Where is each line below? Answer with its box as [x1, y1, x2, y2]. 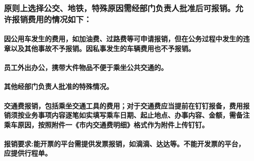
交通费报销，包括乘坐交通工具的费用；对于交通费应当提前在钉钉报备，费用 [4, 100, 243, 110]
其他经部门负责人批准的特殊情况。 [4, 81, 113, 91]
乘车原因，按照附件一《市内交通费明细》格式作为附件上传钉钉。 [4, 119, 209, 129]
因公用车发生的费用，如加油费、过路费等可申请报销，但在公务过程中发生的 [4, 34, 243, 44]
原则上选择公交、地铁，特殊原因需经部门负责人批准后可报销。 [4, 1, 235, 14]
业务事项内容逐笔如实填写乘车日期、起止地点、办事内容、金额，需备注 [24, 110, 250, 120]
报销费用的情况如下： [12, 13, 92, 25]
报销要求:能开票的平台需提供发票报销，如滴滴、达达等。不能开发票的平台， [4, 138, 245, 148]
